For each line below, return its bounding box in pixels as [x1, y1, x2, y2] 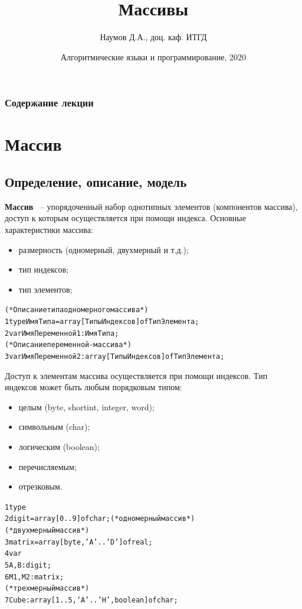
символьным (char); [18, 420, 90, 433]
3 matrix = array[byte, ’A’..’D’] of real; [5, 537, 153, 546]
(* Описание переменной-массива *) [5, 341, 132, 349]
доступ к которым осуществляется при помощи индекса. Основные [5, 212, 246, 224]
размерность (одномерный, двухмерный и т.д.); [18, 243, 189, 255]
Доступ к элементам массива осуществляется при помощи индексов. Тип [5, 369, 268, 381]
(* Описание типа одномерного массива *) [5, 306, 149, 315]
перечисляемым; [18, 460, 77, 472]
